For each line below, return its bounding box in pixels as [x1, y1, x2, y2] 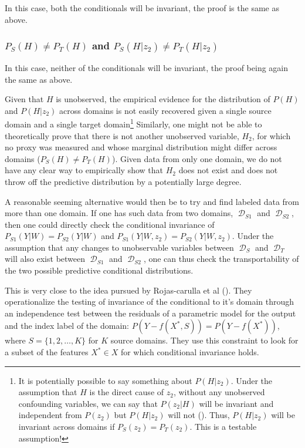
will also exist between [5, 252, 86, 265]
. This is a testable [189, 420, 257, 432]
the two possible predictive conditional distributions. [5, 264, 194, 277]
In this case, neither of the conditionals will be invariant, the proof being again [5, 61, 288, 73]
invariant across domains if [18, 420, 115, 432]
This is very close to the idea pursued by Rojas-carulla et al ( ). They [5, 284, 252, 296]
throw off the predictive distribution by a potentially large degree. [5, 175, 242, 187]
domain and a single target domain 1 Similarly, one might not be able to [5, 116, 262, 130]
